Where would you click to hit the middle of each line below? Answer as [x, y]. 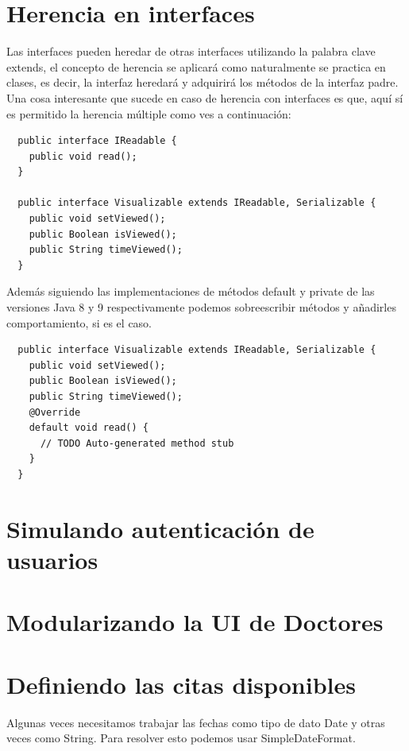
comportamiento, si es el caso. [79, 322]
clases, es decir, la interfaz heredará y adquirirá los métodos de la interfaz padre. [203, 82]
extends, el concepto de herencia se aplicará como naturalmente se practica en [196, 66]
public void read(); [83, 156]
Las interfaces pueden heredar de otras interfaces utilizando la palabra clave [191, 51]
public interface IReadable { [97, 141]
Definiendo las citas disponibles [181, 684]
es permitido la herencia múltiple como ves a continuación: [149, 113]
